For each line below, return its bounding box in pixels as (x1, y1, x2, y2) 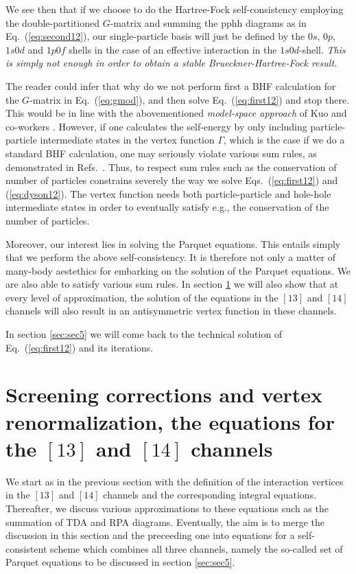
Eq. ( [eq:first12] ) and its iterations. (5, 340, 154, 354)
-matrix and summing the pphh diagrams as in (110, 15, 307, 30)
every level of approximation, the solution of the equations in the (5, 290, 278, 304)
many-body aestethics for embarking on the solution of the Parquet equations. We (5, 263, 351, 277)
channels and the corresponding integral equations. (103, 487, 317, 502)
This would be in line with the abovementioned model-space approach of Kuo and (5, 106, 347, 120)
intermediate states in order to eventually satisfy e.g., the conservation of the (5, 200, 329, 214)
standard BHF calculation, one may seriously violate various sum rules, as (5, 146, 317, 160)
